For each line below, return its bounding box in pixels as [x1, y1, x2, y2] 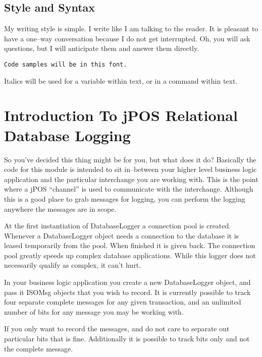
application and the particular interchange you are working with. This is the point [4, 173, 258, 184]
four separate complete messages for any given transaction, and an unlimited [4, 296, 241, 307]
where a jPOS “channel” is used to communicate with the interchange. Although [4, 184, 253, 194]
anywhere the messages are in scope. [4, 203, 117, 214]
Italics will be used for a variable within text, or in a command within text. [4, 75, 238, 86]
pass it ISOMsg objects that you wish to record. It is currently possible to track [4, 286, 251, 297]
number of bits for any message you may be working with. [4, 306, 184, 317]
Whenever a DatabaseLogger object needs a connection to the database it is [4, 230, 239, 241]
